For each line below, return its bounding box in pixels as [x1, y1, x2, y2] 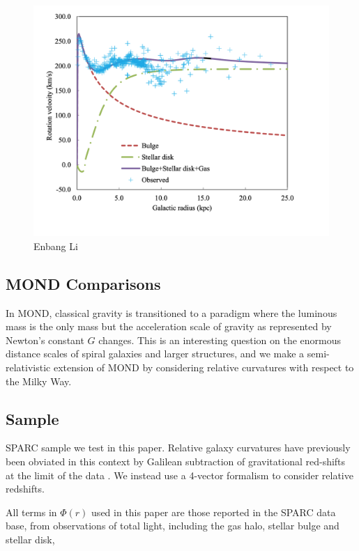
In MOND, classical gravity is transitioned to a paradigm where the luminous [6, 305, 337, 320]
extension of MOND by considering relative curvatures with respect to [53, 360, 354, 375]
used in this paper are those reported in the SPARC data [91, 504, 336, 519]
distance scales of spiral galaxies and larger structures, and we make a [6, 346, 305, 361]
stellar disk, [6, 531, 55, 546]
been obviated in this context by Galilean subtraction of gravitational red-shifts [6, 454, 346, 468]
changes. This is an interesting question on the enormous [98, 332, 342, 347]
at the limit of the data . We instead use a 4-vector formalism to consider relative [6, 467, 353, 482]
